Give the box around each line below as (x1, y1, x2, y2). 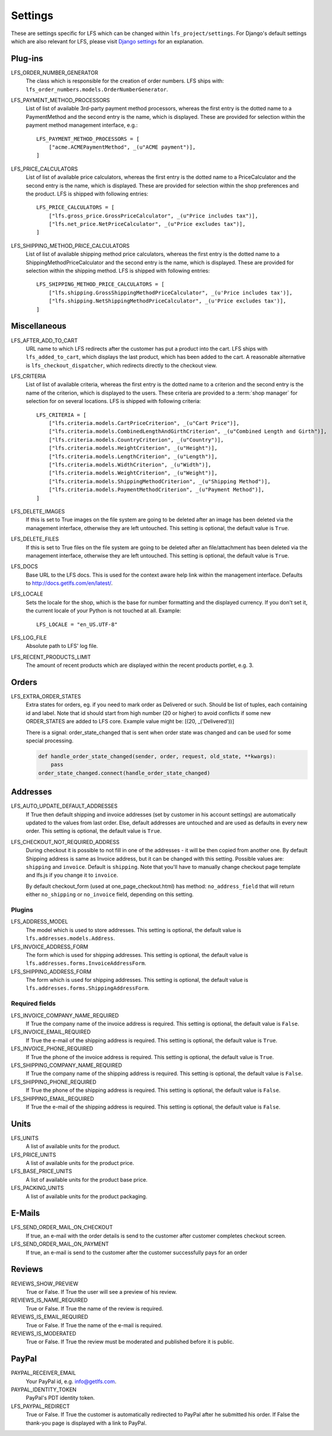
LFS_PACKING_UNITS (11, 1185, 65, 1192)
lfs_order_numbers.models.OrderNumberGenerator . (25, 86, 168, 93)
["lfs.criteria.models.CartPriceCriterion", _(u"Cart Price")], (48, 420, 240, 427)
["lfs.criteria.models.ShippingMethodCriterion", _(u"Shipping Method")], (48, 478, 271, 484)
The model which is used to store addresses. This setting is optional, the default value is (25, 926, 241, 933)
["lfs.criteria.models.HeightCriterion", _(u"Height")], (48, 445, 218, 452)
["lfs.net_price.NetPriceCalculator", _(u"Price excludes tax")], (48, 221, 246, 228)
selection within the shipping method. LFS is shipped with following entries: (25, 267, 210, 275)
